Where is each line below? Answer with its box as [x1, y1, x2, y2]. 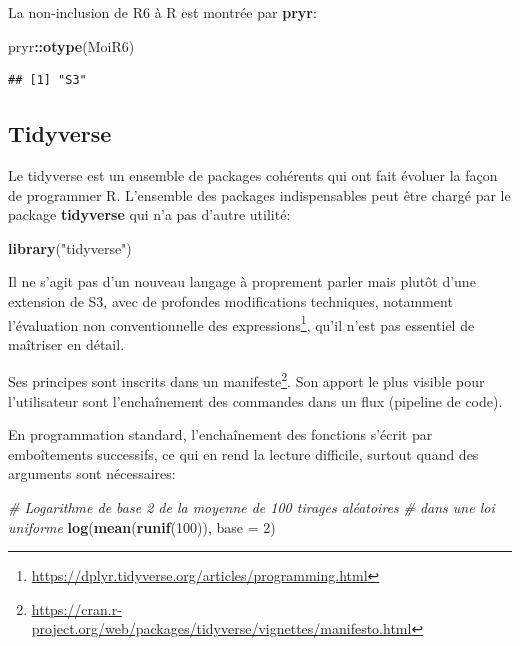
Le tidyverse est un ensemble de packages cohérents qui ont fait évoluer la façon [8, 164, 498, 185]
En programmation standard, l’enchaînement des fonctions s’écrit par [8, 424, 433, 445]
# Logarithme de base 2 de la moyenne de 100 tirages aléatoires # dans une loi [8, 497, 495, 518]
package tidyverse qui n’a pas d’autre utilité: [8, 204, 291, 225]
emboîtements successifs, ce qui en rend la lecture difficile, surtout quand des [8, 443, 479, 464]
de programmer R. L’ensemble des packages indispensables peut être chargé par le [8, 184, 511, 205]
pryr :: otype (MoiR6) [8, 35, 135, 56]
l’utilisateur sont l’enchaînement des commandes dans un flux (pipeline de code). [8, 390, 503, 411]
